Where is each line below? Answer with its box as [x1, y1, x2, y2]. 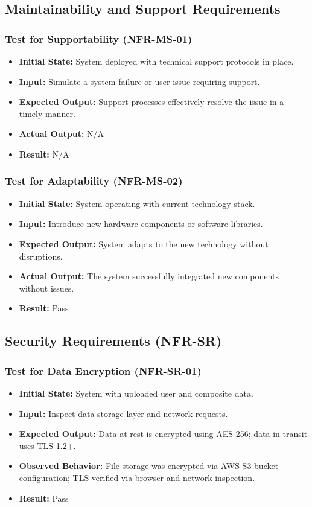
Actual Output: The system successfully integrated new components [19, 270, 279, 282]
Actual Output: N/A [19, 127, 104, 140]
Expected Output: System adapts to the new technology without [19, 237, 269, 250]
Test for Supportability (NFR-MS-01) [5, 31, 193, 46]
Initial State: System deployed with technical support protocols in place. [19, 55, 294, 67]
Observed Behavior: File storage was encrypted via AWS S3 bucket [19, 459, 279, 472]
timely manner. [19, 107, 75, 120]
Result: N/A [19, 147, 69, 160]
